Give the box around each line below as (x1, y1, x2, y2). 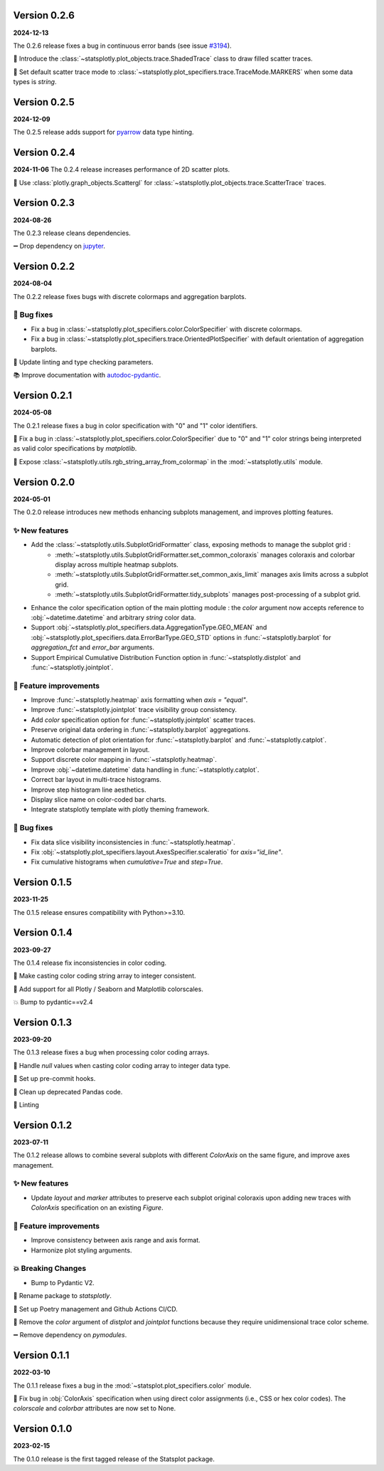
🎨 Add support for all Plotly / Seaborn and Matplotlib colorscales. (13, 985, 204, 993)
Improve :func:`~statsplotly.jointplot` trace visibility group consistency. (31, 706, 238, 714)
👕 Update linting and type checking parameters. (13, 357, 154, 366)
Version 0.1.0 (13, 1423, 73, 1435)
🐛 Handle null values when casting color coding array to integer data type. (13, 1061, 231, 1069)
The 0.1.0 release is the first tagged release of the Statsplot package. (13, 1455, 215, 1463)
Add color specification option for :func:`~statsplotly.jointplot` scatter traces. (31, 716, 256, 724)
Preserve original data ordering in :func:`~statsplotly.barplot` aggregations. (31, 726, 250, 734)
